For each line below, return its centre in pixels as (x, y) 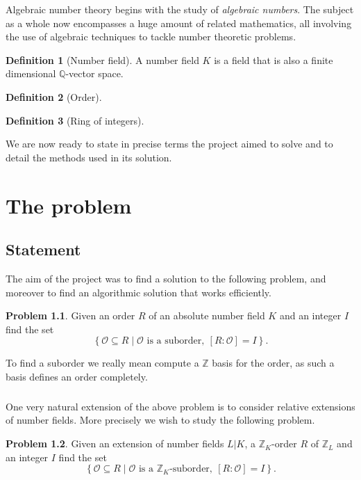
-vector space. (94, 73)
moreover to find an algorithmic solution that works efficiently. (138, 292)
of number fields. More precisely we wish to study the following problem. (160, 420)
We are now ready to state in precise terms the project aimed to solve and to (169, 144)
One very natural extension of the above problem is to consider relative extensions (180, 406)
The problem (69, 205)
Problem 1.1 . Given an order (70, 315)
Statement (43, 249)
